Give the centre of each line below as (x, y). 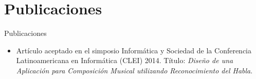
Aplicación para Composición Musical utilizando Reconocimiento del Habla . (134, 70)
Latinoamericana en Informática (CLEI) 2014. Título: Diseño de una (125, 60)
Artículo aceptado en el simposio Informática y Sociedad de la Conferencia (134, 50)
